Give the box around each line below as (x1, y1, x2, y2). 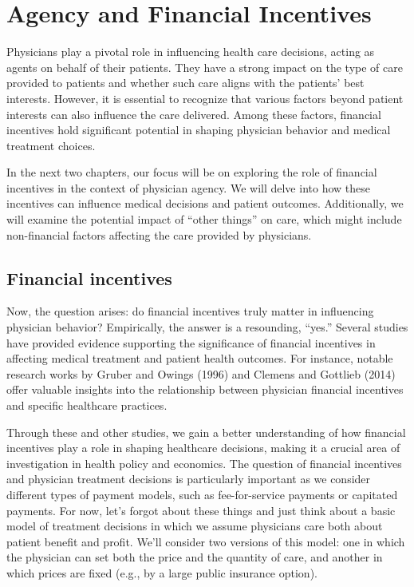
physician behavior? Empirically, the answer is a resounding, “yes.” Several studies (6, 319, 408, 335)
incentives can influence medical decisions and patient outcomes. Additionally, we (6, 195, 404, 212)
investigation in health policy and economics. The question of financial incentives (6, 454, 402, 471)
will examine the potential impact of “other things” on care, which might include (6, 211, 402, 228)
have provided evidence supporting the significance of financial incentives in (6, 334, 376, 351)
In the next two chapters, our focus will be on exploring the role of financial (6, 164, 377, 180)
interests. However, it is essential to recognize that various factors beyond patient (6, 89, 404, 106)
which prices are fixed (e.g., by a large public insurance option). (6, 564, 317, 581)
